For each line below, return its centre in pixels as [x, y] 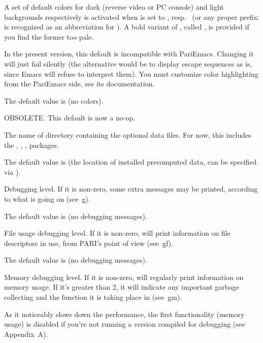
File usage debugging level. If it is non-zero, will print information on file [117, 233]
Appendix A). [26, 334]
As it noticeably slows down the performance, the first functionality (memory [124, 314]
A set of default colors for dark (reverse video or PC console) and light [114, 7]
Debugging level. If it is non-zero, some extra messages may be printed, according [131, 189]
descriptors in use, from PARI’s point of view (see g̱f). [89, 243]
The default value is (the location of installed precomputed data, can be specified [130, 162]
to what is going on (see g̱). [47, 198]
